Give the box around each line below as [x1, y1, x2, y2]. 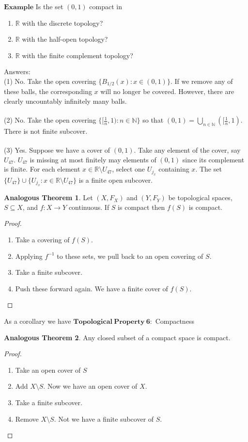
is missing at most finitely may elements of [30, 154, 156, 164]
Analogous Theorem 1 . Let [4, 192, 93, 203]
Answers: [4, 66, 31, 77]
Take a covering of [15, 234, 70, 244]
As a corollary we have [4, 316, 71, 326]
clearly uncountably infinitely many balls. [4, 96, 127, 106]
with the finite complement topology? [22, 50, 133, 60]
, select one [112, 164, 145, 174]
